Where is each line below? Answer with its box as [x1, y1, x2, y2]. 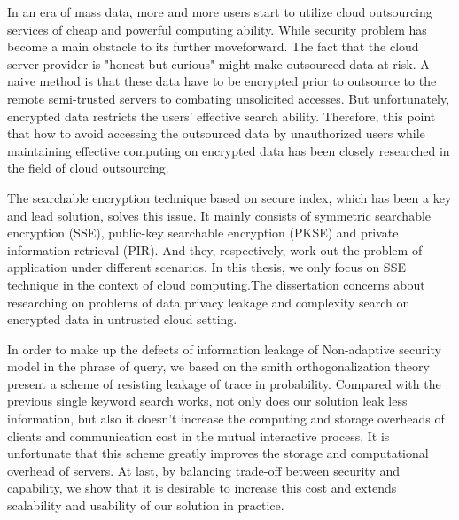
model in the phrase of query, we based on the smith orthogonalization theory [7, 357, 430, 376]
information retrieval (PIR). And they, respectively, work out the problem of [7, 240, 423, 259]
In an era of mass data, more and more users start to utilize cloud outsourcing [7, 3, 432, 20]
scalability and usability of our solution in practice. [7, 496, 284, 515]
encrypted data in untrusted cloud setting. [7, 310, 237, 329]
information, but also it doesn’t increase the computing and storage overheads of [7, 409, 445, 428]
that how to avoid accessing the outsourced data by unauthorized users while [7, 124, 425, 143]
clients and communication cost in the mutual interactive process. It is [7, 426, 390, 445]
